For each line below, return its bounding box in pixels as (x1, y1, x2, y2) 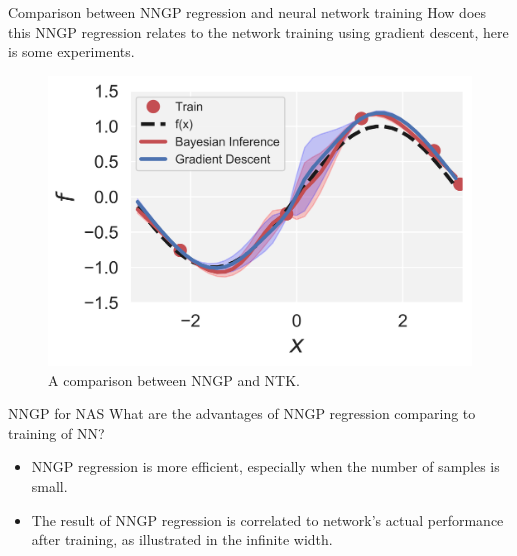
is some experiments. (8, 41, 135, 62)
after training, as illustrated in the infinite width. (31, 529, 333, 550)
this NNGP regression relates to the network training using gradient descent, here (8, 21, 509, 42)
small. (31, 476, 68, 496)
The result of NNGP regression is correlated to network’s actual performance (31, 509, 504, 530)
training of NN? (8, 422, 105, 443)
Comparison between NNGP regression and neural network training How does (8, 2, 487, 22)
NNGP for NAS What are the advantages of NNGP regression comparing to (8, 403, 476, 424)
